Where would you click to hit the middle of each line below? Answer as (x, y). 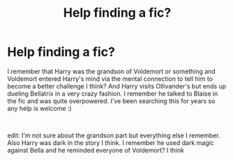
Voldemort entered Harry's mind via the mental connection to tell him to (110, 79)
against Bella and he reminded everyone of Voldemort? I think (96, 150)
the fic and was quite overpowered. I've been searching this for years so (111, 101)
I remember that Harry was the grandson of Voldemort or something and (112, 71)
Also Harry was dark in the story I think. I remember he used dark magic (111, 143)
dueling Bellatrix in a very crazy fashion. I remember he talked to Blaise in (113, 93)
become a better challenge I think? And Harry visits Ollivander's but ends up (117, 86)
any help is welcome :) (39, 108)
